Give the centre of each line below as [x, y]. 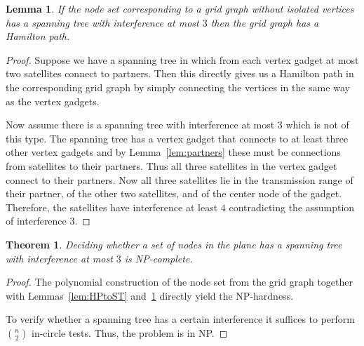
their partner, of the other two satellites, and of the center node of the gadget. [174, 193]
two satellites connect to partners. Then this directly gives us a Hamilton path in [180, 73]
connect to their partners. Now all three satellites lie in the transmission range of [180, 179]
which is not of [317, 125]
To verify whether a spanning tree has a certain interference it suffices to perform [180, 319]
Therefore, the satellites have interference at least [112, 207]
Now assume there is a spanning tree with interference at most [140, 125]
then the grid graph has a [265, 22]
